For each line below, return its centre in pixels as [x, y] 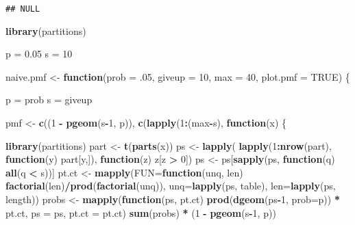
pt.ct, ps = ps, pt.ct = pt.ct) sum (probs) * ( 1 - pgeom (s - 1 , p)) [141, 212]
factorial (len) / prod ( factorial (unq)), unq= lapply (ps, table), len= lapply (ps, [171, 186]
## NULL [23, 9]
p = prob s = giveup [49, 100]
